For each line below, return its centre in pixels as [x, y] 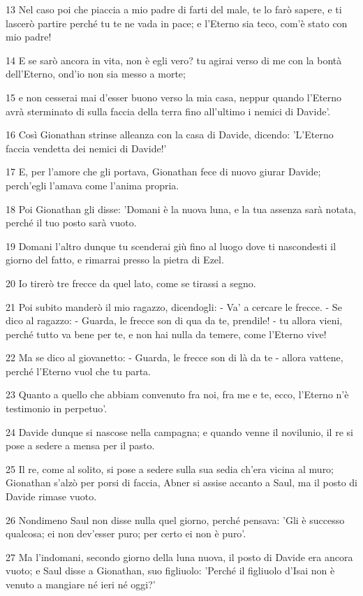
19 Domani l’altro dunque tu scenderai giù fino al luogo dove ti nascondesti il [171, 246]
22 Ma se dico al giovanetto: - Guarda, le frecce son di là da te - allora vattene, [175, 357]
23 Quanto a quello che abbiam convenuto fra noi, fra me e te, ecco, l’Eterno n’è [177, 394]
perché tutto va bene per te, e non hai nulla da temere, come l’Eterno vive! [166, 334]
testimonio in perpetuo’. [57, 408]
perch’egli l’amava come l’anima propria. [92, 185]
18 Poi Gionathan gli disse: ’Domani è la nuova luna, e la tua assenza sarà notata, [181, 209]
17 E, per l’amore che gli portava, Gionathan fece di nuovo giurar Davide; [163, 172]
